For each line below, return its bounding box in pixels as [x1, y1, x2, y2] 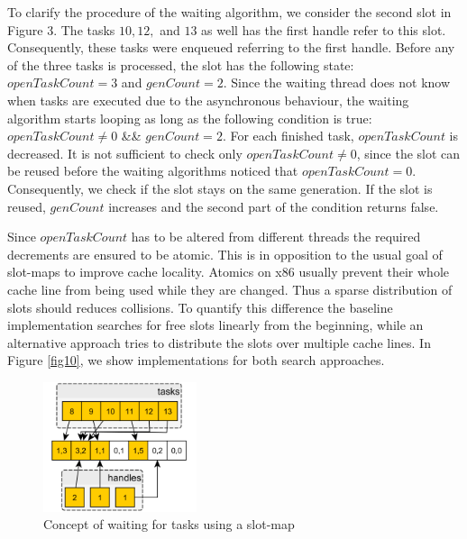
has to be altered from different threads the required [131, 227, 421, 246]
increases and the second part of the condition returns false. [108, 196, 439, 215]
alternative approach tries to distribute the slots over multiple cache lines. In [7, 333, 431, 352]
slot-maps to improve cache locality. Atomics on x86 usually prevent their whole [7, 262, 449, 281]
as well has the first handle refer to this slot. [201, 20, 446, 39]
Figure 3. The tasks [7, 20, 115, 39]
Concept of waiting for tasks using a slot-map [43, 515, 295, 534]
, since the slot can [356, 143, 461, 162]
